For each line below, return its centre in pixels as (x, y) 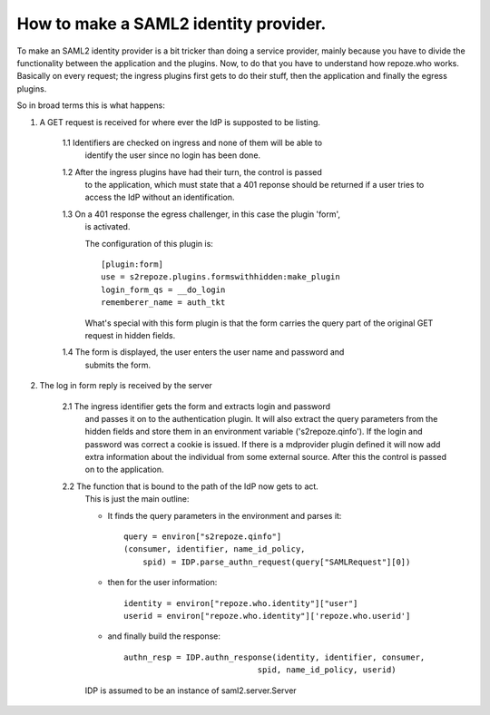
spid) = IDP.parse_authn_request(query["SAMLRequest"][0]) (276, 562)
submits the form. (118, 365)
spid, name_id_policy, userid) (327, 670)
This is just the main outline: (137, 499)
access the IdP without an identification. (160, 197)
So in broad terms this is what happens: (91, 105)
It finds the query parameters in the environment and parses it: (225, 515)
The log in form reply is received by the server (126, 386)
